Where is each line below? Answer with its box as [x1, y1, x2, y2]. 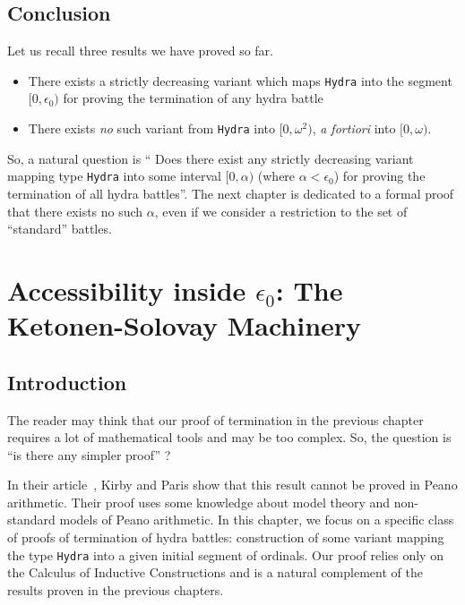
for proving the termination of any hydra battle [63, 89, 323, 107]
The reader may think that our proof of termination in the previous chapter [7, 410, 424, 429]
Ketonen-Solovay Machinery [7, 307, 362, 344]
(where [257, 166, 296, 185]
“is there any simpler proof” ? [7, 445, 171, 464]
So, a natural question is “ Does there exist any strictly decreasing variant [7, 149, 414, 167]
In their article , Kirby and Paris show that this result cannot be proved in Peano [7, 475, 458, 494]
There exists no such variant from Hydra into [28, 119, 275, 138]
